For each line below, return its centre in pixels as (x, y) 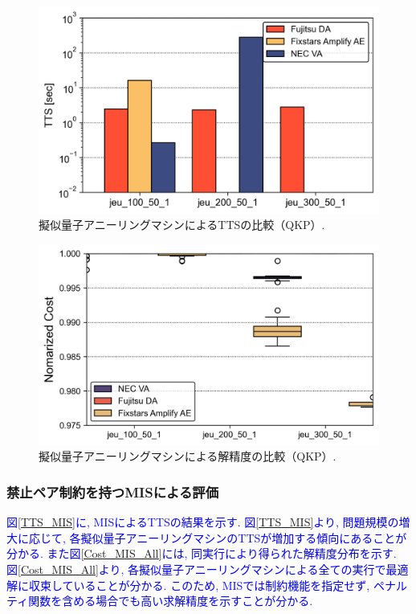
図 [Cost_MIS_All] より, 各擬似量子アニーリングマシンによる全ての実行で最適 (208, 569)
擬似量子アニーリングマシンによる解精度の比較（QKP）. (188, 456)
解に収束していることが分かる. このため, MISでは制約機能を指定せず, (188, 585)
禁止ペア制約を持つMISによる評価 (112, 491)
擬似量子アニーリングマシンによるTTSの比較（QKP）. (182, 225)
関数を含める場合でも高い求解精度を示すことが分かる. (171, 601)
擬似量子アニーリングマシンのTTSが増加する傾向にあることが (244, 537)
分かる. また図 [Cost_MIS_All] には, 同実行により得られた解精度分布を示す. (202, 553)
